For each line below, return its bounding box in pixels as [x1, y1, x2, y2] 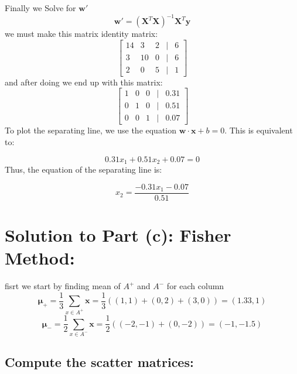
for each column [166, 280, 224, 292]
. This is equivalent [224, 124, 293, 136]
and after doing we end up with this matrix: [5, 76, 163, 88]
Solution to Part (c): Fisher [5, 222, 231, 246]
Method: [5, 246, 75, 270]
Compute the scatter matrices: [5, 353, 194, 371]
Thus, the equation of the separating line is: [5, 163, 162, 176]
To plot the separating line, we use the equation [5, 124, 177, 136]
